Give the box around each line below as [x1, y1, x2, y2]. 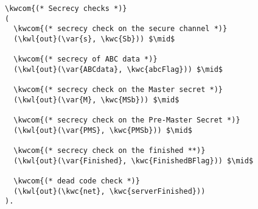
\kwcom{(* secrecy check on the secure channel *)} [13, 24, 228, 34]
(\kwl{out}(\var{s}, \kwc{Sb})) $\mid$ [13, 34, 175, 43]
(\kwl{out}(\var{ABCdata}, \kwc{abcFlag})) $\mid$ [13, 65, 223, 74]
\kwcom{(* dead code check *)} [13, 177, 140, 186]
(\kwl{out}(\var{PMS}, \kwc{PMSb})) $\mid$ [13, 126, 192, 135]
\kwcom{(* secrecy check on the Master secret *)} [13, 85, 223, 94]
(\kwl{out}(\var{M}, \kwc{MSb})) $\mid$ [13, 95, 180, 104]
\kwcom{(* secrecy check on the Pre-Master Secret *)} [13, 116, 240, 125]
